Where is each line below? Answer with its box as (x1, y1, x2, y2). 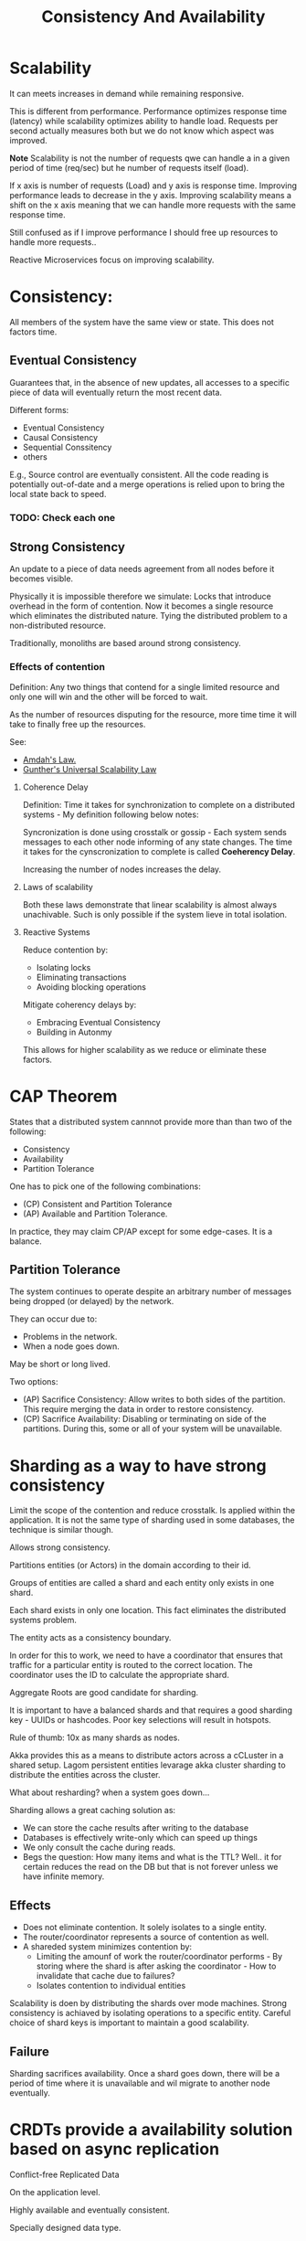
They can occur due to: (9, 1313, 98, 1324)
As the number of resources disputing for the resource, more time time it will (9, 708, 297, 719)
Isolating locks (36, 961, 91, 972)
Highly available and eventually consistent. (9, 2204, 171, 2215)
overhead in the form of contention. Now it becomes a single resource (9, 600, 274, 611)
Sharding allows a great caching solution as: (9, 1805, 176, 1816)
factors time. (9, 326, 58, 337)
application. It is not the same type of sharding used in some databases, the (9, 1514, 295, 1525)
